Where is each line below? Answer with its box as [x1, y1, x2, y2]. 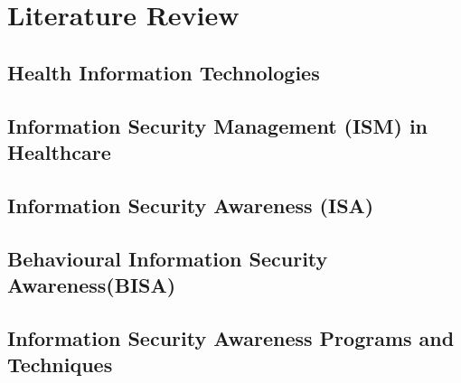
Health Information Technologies [7, 58, 320, 86]
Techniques [7, 350, 113, 378]
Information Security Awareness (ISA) [7, 191, 374, 219]
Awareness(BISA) [7, 270, 176, 298]
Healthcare [7, 137, 111, 165]
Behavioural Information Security [7, 244, 328, 272]
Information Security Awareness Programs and [7, 323, 455, 351]
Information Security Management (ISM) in [7, 111, 428, 139]
